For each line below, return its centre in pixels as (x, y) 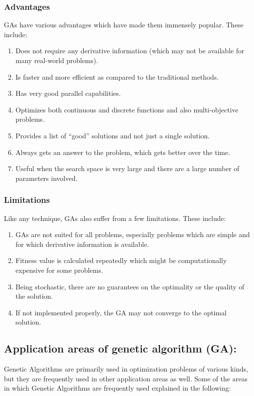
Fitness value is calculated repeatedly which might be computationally (121, 260)
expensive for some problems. (59, 270)
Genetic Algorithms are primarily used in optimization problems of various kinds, (126, 369)
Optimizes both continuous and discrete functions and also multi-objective (127, 109)
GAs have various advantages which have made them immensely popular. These (124, 25)
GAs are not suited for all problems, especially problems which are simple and (133, 234)
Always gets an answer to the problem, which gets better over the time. (123, 152)
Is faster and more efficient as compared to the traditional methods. (117, 77)
